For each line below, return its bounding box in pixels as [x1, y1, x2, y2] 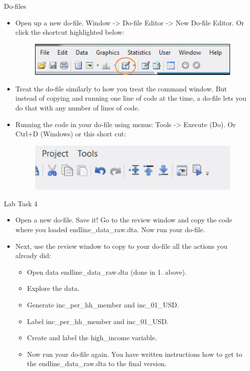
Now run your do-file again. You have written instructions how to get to [27, 349, 242, 359]
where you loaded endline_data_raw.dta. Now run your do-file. [15, 224, 205, 234]
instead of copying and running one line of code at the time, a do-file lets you [15, 93, 247, 103]
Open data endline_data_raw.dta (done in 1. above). [27, 266, 187, 277]
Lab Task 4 [4, 198, 38, 208]
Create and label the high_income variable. [27, 332, 157, 343]
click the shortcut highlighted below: [15, 27, 124, 37]
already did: [15, 250, 51, 261]
